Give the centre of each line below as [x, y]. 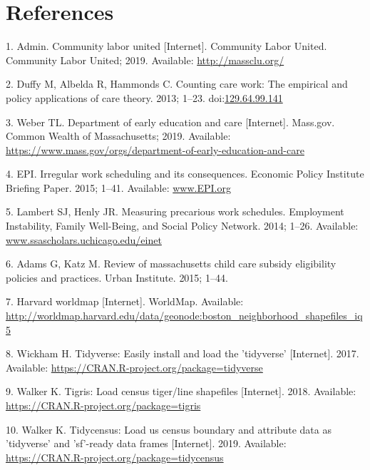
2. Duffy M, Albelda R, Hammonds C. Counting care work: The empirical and [177, 84]
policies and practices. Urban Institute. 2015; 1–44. [117, 277]
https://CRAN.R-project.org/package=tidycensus [115, 457]
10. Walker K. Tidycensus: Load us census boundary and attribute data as [169, 429]
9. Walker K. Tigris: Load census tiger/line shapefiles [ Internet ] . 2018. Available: [181, 391]
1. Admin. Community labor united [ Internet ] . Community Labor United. [166, 46]
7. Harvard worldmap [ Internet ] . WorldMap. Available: [125, 301]
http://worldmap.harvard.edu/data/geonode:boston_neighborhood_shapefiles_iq [184, 316]
